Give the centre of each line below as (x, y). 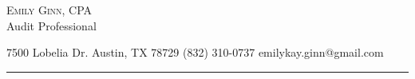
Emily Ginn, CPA (49, 10)
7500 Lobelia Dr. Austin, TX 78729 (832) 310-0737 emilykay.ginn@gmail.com (195, 52)
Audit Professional (51, 25)
